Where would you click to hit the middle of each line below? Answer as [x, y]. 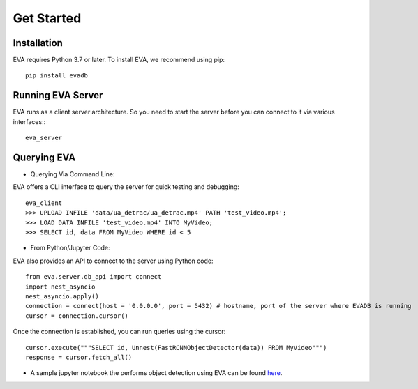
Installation [38, 43]
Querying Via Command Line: [73, 174]
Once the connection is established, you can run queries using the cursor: [119, 332]
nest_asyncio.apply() [62, 296]
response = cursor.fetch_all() [79, 357]
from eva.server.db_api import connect [94, 277]
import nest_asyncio [60, 287]
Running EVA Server [58, 95]
